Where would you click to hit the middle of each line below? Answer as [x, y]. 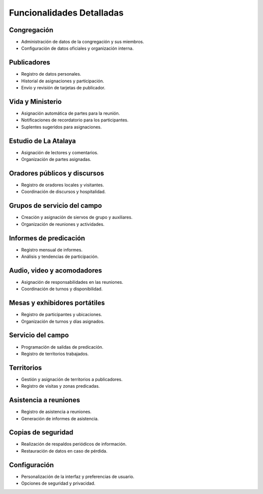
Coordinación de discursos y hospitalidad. [63, 192]
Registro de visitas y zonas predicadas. [60, 386]
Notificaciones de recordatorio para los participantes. [75, 120]
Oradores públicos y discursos [56, 173]
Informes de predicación [47, 238]
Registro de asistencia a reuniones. [56, 412]
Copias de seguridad [41, 432]
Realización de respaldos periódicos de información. [74, 444]
